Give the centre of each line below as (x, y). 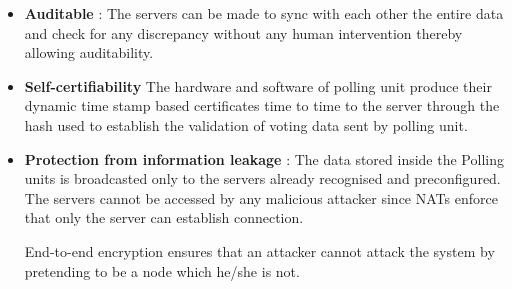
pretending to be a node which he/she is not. (162, 270)
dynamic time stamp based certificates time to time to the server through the (262, 105)
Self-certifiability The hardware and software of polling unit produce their (258, 85)
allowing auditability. (89, 52)
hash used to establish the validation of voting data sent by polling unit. (246, 124)
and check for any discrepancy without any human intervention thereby (243, 32)
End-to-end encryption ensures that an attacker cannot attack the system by (259, 250)
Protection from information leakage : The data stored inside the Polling (264, 158)
